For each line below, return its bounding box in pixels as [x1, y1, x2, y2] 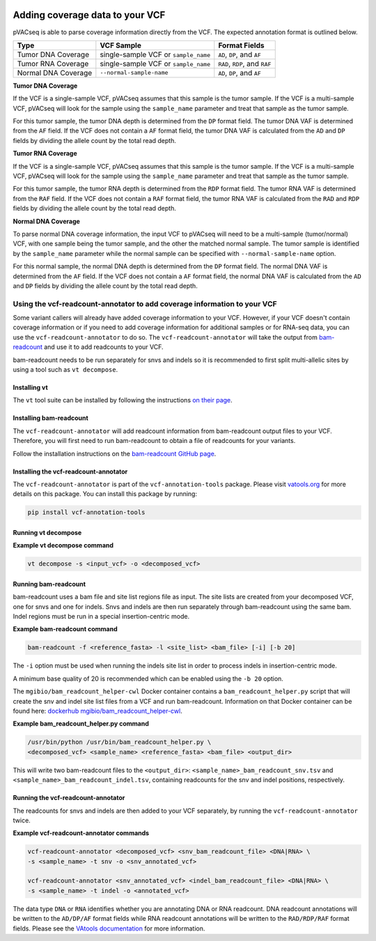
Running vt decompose [13, 528, 82, 536]
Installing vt [13, 384, 48, 392]
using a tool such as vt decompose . [13, 366, 118, 374]
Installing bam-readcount [13, 414, 88, 422]
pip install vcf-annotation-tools [27, 509, 146, 516]
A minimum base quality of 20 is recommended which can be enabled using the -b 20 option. [13, 674, 283, 683]
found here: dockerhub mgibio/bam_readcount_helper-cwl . [13, 707, 182, 715]
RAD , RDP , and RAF [218, 59, 272, 68]
